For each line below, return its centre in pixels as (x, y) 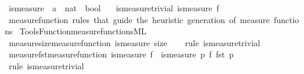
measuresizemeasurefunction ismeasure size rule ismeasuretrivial (134, 42)
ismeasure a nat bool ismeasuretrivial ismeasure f (114, 8)
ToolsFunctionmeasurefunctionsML (83, 31)
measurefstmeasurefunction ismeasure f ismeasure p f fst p (121, 54)
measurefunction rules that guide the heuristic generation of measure (139, 19)
